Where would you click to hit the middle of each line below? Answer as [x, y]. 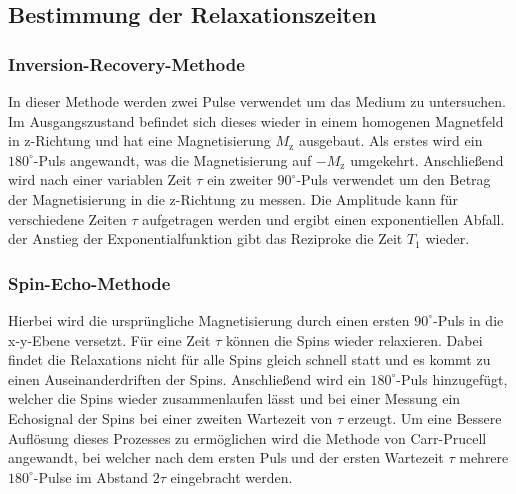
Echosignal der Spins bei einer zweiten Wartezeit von [170, 417]
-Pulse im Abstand [91, 476]
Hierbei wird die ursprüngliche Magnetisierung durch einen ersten [209, 319]
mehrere [484, 457]
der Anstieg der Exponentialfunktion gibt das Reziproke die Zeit [205, 238]
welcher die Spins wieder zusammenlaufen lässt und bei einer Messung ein [234, 398]
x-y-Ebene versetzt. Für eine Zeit [109, 339]
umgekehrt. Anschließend [427, 159]
